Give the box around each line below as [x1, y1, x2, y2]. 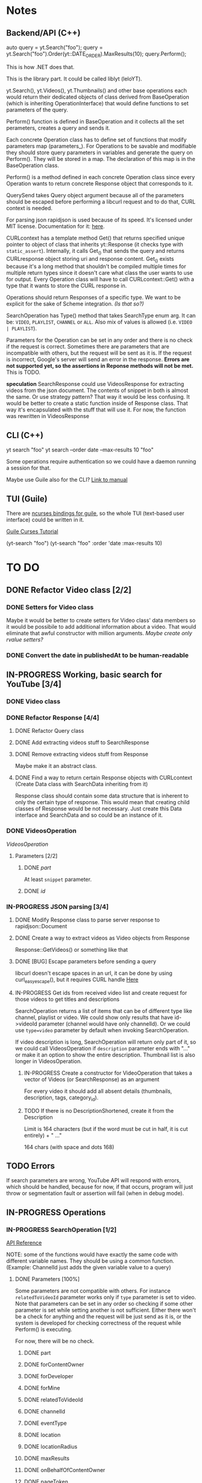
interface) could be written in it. [6, 516, 84, 523]
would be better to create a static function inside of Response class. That [6, 400, 188, 407]
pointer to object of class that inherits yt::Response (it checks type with [6, 240, 184, 248]
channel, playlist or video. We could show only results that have [14, 1013, 174, 1021]
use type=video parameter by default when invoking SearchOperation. [14, 1026, 189, 1033]
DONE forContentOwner [24, 1361, 84, 1368]
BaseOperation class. [6, 162, 59, 169]
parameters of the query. [6, 106, 68, 113]
